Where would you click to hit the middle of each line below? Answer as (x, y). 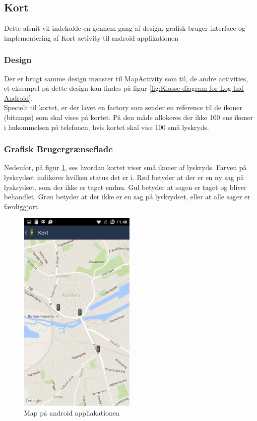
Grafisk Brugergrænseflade (59, 149)
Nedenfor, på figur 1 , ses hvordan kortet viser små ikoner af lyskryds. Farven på (125, 167)
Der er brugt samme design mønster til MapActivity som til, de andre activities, (126, 78)
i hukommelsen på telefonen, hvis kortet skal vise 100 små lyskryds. (107, 127)
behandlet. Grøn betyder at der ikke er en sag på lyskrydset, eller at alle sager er (127, 197)
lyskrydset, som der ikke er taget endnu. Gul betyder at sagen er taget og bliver (126, 187)
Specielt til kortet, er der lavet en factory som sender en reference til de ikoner (123, 107)
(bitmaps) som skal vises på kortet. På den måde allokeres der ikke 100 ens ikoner (128, 117)
